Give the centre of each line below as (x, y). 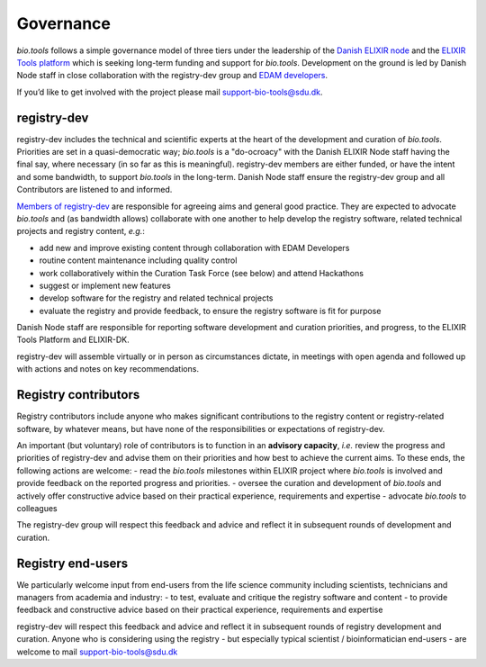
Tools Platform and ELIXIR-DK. (73, 340)
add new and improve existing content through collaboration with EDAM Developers (194, 248)
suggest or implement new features (105, 285)
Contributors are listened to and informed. (94, 190)
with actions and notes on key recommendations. (108, 369)
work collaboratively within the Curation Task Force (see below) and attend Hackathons (202, 273)
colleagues (37, 508)
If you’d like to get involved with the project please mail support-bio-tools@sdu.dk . (170, 92)
